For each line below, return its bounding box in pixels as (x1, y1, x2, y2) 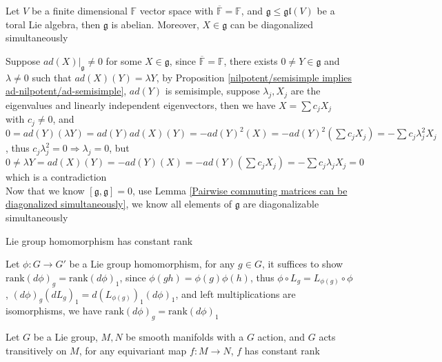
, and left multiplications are (175, 286, 296, 301)
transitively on (6, 343, 67, 357)
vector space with (139, 3, 214, 17)
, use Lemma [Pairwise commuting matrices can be (132, 183, 348, 197)
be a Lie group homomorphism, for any (69, 257, 235, 271)
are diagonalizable (243, 197, 319, 211)
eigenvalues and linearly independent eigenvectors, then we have (6, 97, 276, 112)
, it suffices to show (261, 257, 343, 271)
